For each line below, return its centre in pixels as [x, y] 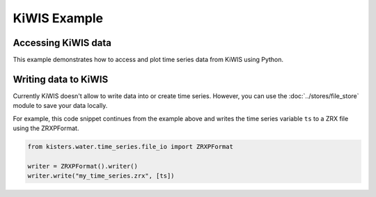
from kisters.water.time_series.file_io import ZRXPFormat [130, 147]
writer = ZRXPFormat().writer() [83, 166]
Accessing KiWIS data [62, 43]
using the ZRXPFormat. [46, 128]
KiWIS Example [58, 18]
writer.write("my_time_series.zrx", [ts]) [101, 176]
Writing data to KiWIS [61, 79]
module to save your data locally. [60, 106]
